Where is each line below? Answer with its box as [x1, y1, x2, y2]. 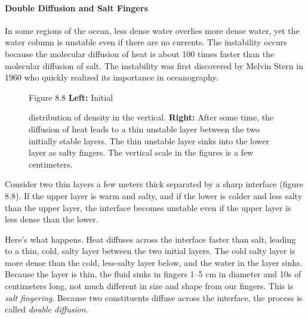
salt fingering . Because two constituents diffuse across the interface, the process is [5, 291, 303, 303]
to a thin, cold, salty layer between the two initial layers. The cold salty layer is [5, 244, 295, 257]
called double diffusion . [5, 303, 88, 315]
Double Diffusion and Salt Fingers [5, 1, 148, 14]
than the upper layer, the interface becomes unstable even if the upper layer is [5, 201, 291, 213]
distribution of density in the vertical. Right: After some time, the [29, 111, 274, 123]
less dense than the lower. [5, 213, 98, 225]
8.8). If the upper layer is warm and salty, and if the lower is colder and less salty [5, 189, 303, 202]
